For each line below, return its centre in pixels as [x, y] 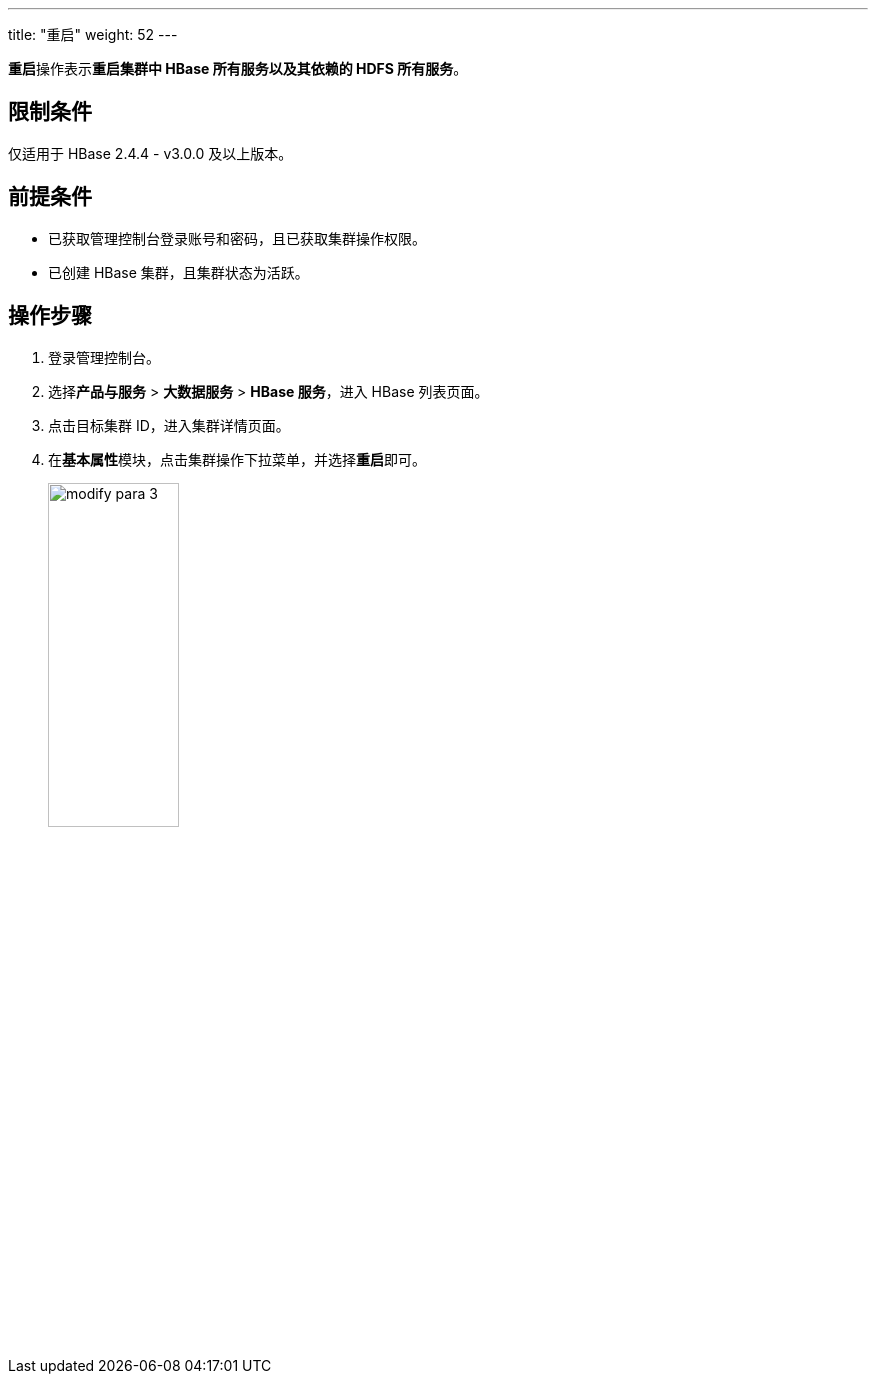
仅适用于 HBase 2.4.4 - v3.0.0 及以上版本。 [150, 153]
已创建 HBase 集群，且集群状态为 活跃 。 [178, 272]
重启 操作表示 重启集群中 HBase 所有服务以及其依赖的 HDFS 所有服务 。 [238, 68]
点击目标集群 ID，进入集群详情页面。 [169, 425]
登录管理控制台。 [104, 357]
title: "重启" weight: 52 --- [93, 34]
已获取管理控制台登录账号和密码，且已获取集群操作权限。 [237, 238]
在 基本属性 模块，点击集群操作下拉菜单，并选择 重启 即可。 [237, 459]
